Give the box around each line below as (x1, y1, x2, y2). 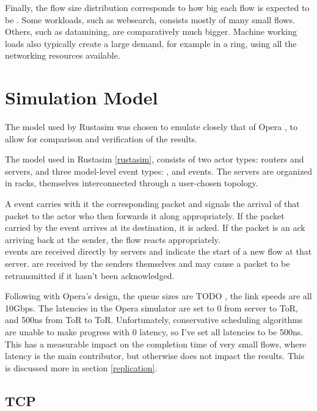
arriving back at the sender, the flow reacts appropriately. (5, 233, 220, 246)
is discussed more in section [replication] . (5, 361, 158, 374)
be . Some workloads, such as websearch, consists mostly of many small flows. (5, 13, 295, 26)
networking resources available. (5, 49, 120, 62)
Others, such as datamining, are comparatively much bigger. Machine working (5, 25, 297, 38)
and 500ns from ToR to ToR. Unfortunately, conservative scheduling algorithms (5, 313, 303, 326)
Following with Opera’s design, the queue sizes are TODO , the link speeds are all (5, 289, 312, 302)
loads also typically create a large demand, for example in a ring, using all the (5, 37, 297, 49)
